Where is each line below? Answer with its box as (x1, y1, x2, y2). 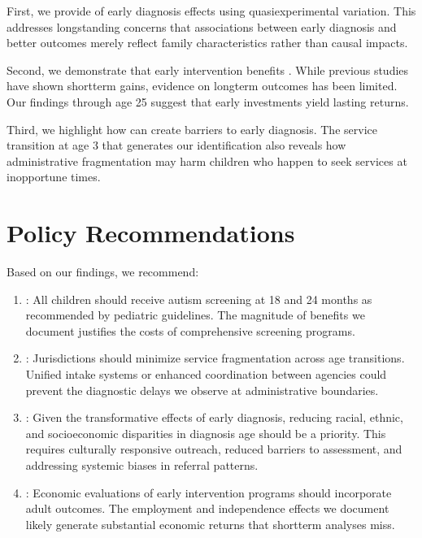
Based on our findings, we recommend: (7, 263, 199, 280)
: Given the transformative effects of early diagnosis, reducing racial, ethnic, (25, 409, 403, 426)
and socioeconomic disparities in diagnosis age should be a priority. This (25, 424, 386, 441)
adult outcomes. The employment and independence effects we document (25, 500, 389, 517)
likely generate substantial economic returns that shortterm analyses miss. (25, 515, 395, 532)
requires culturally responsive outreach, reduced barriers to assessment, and (25, 440, 402, 458)
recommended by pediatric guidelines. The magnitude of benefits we (25, 306, 365, 323)
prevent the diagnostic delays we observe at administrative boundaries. (25, 381, 379, 398)
